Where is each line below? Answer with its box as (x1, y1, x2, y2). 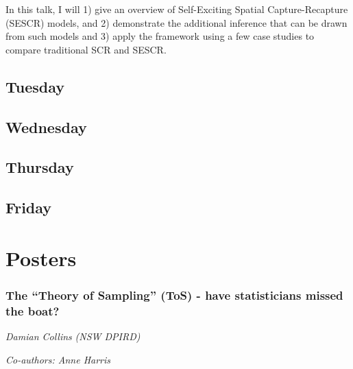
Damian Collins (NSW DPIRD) (5, 329, 141, 344)
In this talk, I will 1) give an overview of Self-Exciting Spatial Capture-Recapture (5, 2, 348, 16)
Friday (5, 197, 52, 218)
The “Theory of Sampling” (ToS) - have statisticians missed (5, 286, 343, 303)
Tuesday (5, 75, 65, 97)
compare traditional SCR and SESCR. (5, 42, 167, 56)
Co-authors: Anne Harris (5, 352, 111, 366)
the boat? (5, 302, 60, 319)
